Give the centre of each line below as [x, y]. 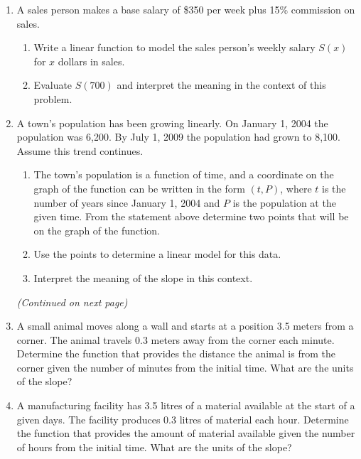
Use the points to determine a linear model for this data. [157, 254]
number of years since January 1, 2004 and [127, 202]
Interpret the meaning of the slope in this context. [143, 277]
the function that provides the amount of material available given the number [186, 433]
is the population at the [284, 202]
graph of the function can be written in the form [139, 188]
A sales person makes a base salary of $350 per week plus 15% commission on [186, 9]
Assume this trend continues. [80, 150]
